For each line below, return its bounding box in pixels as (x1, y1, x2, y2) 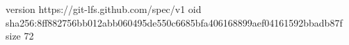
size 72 (6, 29, 34, 43)
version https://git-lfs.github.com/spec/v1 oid (6, 2, 202, 16)
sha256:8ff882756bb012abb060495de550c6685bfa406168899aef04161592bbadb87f (6, 15, 343, 29)
